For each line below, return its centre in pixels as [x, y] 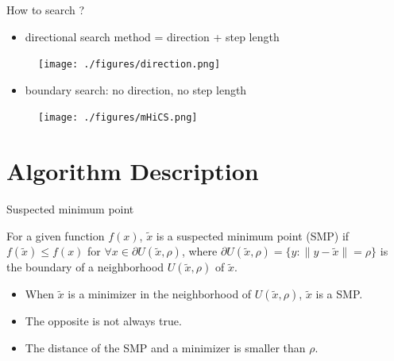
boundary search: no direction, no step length [136, 89]
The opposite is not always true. [103, 321]
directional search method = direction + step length [152, 36]
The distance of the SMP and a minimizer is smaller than [165, 348]
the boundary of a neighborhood [85, 267]
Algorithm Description [133, 171]
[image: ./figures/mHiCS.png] [118, 118]
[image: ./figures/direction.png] [129, 65]
